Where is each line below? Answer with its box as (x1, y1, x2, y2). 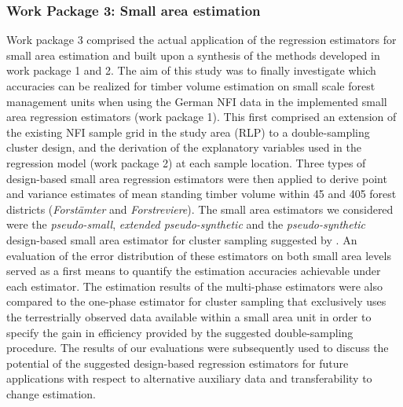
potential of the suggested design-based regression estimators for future (6, 354, 349, 371)
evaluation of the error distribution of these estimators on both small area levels (6, 247, 391, 263)
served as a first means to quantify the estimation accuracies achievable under (6, 262, 381, 279)
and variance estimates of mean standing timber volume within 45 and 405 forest (6, 185, 397, 202)
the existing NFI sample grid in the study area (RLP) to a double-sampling (6, 123, 370, 140)
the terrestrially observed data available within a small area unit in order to (6, 308, 372, 324)
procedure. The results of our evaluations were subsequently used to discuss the (6, 339, 389, 356)
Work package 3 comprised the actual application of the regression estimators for (6, 31, 397, 48)
